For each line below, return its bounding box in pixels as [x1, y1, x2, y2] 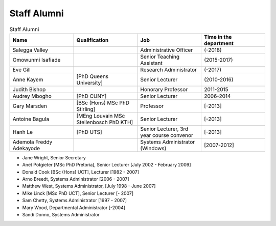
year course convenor [140, 131, 194, 138]
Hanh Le [12, 128, 33, 135]
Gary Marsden [12, 102, 47, 109]
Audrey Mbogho [12, 92, 52, 99]
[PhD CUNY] [76, 92, 107, 99]
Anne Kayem [12, 76, 43, 83]
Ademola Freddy [12, 138, 53, 145]
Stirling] [76, 105, 96, 112]
